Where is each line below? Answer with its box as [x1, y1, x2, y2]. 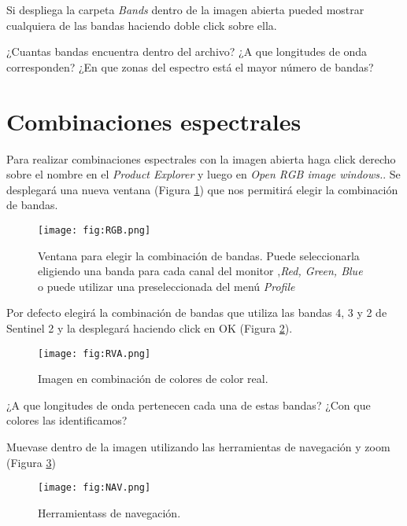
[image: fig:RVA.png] [38, 348, 151, 359]
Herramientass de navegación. [38, 504, 181, 520]
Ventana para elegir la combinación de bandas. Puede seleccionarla [38, 247, 360, 263]
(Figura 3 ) [6, 454, 56, 470]
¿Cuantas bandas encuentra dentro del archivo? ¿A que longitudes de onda [6, 43, 368, 60]
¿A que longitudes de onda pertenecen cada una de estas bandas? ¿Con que [6, 396, 371, 413]
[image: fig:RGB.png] [38, 224, 151, 236]
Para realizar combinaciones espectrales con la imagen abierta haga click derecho [6, 150, 396, 167]
